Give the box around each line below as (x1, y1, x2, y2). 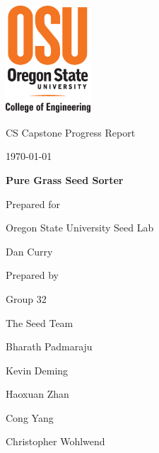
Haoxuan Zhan (6, 386, 69, 401)
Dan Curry (6, 243, 53, 258)
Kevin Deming (6, 362, 69, 377)
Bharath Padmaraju (6, 339, 93, 354)
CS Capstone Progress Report (6, 125, 136, 139)
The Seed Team (6, 315, 73, 330)
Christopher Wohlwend (6, 434, 105, 449)
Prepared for (6, 196, 60, 211)
